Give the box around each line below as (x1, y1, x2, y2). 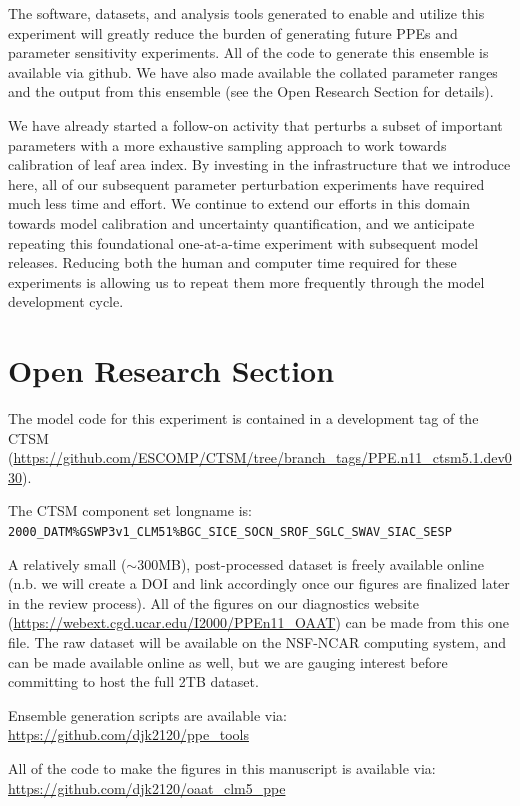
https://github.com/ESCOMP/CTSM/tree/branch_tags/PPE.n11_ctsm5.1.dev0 (13, 447, 512, 468)
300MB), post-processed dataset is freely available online (137, 553, 484, 574)
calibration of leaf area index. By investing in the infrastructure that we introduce (8, 154, 511, 175)
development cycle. (8, 291, 124, 312)
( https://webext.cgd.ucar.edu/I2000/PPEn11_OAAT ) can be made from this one (8, 612, 509, 633)
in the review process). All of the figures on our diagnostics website (8, 592, 419, 613)
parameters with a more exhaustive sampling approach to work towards (8, 134, 447, 155)
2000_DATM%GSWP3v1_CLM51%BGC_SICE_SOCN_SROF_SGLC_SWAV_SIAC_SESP (8, 525, 452, 539)
